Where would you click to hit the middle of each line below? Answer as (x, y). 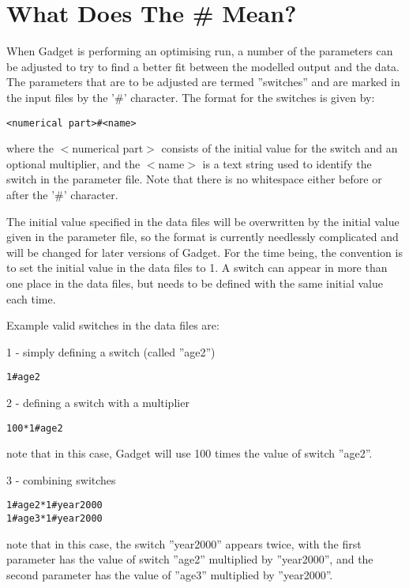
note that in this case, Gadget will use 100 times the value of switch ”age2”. (189, 453)
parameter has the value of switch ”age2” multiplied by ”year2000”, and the (190, 559)
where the (30, 148)
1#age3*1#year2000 (54, 519)
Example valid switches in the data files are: (113, 325)
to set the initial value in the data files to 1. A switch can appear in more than (197, 268)
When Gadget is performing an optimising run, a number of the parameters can (200, 51)
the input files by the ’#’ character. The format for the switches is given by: (191, 97)
